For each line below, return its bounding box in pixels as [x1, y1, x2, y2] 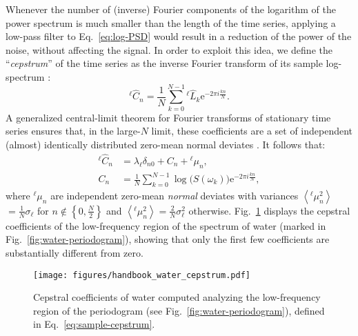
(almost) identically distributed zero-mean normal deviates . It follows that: [6, 137, 326, 151]
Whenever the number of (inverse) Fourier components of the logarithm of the [6, 2, 336, 16]
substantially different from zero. [6, 246, 143, 260]
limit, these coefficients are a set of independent [151, 123, 353, 138]
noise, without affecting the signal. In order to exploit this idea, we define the [6, 42, 332, 57]
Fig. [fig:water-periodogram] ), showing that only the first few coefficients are [6, 232, 330, 246]
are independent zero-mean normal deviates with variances [50, 188, 299, 202]
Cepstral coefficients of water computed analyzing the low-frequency [33, 290, 321, 304]
